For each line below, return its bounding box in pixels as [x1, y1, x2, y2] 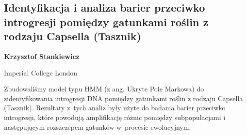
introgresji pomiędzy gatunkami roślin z [4, 14, 209, 29]
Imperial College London [4, 67, 78, 77]
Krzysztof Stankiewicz [4, 51, 80, 61]
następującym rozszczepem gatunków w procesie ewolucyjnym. [4, 121, 191, 132]
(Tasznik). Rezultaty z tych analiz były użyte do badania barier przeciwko [4, 103, 226, 113]
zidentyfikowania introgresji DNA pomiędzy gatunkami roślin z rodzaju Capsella [4, 93, 243, 103]
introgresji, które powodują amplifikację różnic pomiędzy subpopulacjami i [4, 112, 226, 122]
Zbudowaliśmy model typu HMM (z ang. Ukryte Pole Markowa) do [4, 84, 204, 94]
